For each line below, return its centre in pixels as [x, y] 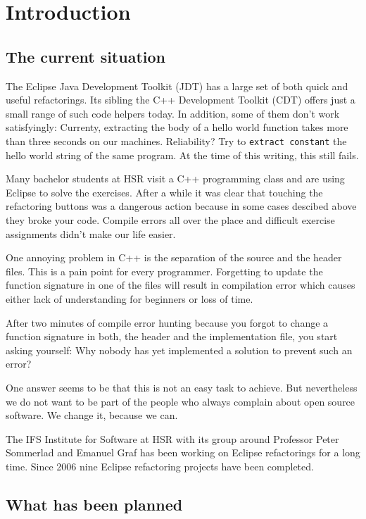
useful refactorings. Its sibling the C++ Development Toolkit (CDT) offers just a [181, 100]
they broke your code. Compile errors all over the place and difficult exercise [170, 219]
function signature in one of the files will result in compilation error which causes [181, 285]
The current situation [86, 56]
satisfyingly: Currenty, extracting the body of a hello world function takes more [177, 127]
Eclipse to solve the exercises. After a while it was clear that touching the [164, 192]
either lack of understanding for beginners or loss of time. [130, 298]
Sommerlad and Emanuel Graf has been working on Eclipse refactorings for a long [183, 452]
